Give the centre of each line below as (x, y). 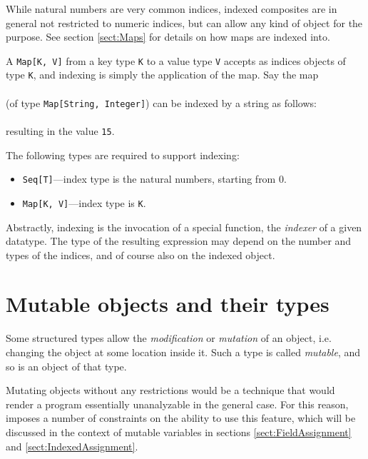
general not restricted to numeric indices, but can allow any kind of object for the (184, 22)
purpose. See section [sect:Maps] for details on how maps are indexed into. (168, 37)
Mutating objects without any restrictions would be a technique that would (170, 390)
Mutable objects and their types (168, 304)
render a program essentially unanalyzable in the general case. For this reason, (177, 404)
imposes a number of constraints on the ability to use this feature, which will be (181, 418)
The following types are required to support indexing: (123, 155)
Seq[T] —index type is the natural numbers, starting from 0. (154, 179)
